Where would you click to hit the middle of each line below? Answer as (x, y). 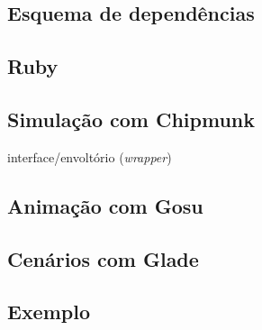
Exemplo (49, 312)
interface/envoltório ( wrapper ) (90, 156)
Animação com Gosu (105, 205)
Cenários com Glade (103, 258)
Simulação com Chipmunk (131, 119)
